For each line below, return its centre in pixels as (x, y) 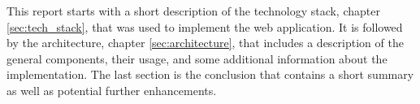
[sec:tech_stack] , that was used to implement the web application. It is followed (205, 26)
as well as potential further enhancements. (112, 90)
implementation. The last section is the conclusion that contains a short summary (210, 74)
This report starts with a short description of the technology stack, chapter (193, 11)
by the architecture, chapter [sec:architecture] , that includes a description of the (205, 43)
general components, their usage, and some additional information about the (197, 58)
